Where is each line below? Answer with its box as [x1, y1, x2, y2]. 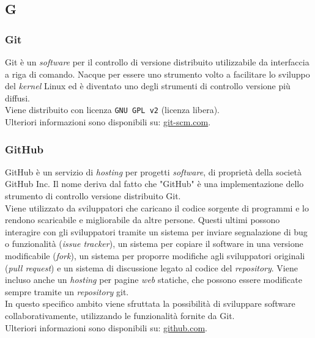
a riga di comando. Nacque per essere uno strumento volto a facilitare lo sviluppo [5, 67, 310, 80]
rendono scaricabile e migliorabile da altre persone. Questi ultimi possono [5, 213, 280, 226]
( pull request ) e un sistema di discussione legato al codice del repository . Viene [5, 261, 298, 274]
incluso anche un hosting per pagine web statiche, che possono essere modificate [5, 273, 302, 286]
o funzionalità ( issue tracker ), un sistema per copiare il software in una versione [5, 237, 303, 250]
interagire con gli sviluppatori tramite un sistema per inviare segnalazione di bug [5, 225, 308, 238]
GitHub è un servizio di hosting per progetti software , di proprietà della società [5, 165, 302, 178]
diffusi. [5, 91, 30, 104]
